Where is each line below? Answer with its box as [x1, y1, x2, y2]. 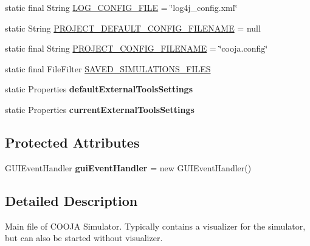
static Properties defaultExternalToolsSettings [5, 83, 193, 95]
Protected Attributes [5, 132, 140, 151]
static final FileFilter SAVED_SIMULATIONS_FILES [5, 62, 211, 75]
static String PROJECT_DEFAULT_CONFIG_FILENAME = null [5, 21, 261, 34]
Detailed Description [5, 191, 138, 210]
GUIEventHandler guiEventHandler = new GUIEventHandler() [5, 161, 252, 174]
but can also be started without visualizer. [5, 231, 163, 244]
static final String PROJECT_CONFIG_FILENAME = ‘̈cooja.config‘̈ [5, 42, 268, 55]
